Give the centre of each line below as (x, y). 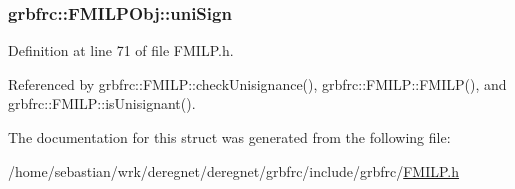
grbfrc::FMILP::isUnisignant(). (102, 103)
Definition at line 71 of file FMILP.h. (121, 50)
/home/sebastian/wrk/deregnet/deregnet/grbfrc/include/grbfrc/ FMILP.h (234, 170)
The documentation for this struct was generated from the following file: (229, 137)
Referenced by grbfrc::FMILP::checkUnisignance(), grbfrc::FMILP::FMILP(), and (257, 83)
